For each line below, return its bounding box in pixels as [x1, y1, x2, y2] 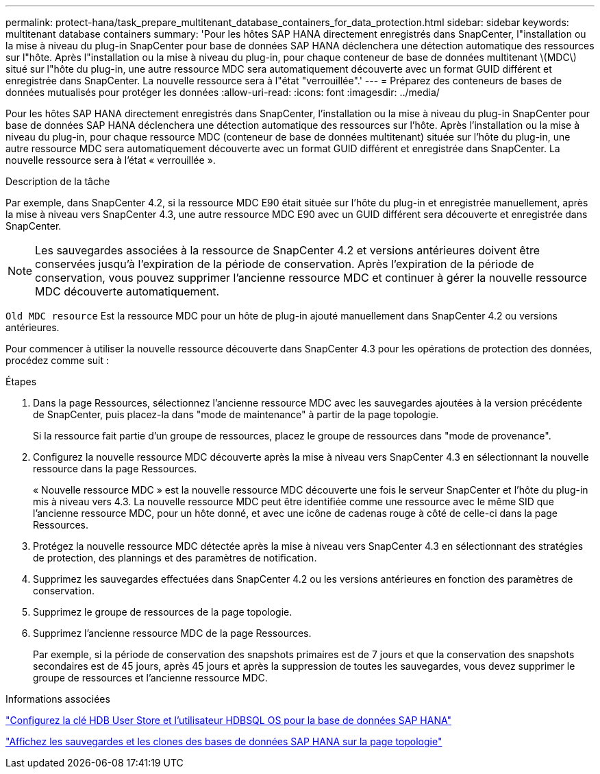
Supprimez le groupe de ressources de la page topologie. [33, 606, 292, 618]
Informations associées [5, 693, 110, 705]
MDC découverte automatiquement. [35, 285, 220, 298]
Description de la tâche [5, 176, 110, 187]
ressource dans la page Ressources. [33, 463, 197, 474]
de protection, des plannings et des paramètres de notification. [33, 552, 317, 564]
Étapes [5, 376, 37, 387]
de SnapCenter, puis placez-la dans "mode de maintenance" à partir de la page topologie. [33, 409, 439, 420]
